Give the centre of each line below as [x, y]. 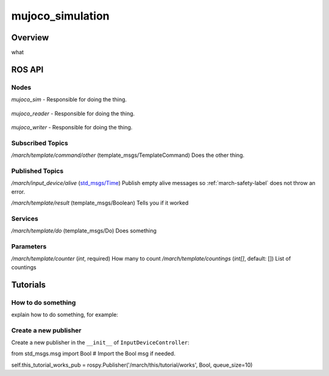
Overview [30, 38]
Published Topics [37, 171]
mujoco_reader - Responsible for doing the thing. [73, 114]
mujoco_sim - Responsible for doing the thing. [69, 99]
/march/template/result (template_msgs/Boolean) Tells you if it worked [100, 203]
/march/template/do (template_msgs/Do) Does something [84, 231]
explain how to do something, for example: [65, 314]
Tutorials [28, 285]
